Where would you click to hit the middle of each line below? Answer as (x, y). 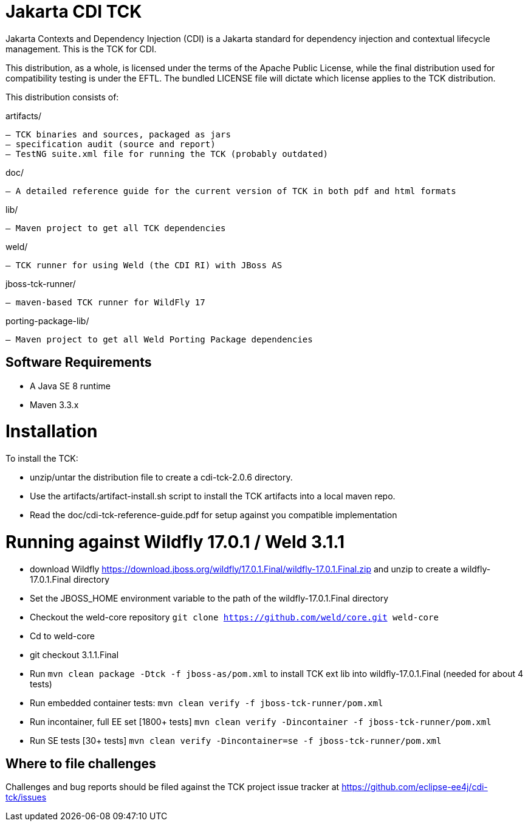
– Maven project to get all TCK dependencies (116, 228)
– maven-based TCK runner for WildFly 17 (105, 302)
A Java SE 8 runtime (70, 386)
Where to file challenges (81, 764)
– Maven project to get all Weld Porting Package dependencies (159, 339)
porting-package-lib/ (47, 321)
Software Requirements (79, 363)
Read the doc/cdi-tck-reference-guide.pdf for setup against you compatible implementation (214, 515)
